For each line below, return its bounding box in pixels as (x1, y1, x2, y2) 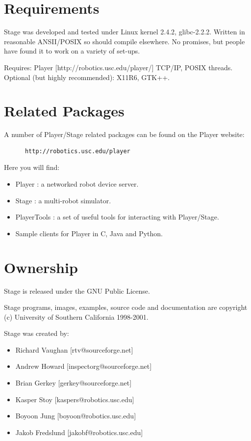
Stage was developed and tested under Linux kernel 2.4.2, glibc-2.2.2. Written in (4, 27, 245, 37)
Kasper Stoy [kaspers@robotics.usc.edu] (15, 394, 134, 404)
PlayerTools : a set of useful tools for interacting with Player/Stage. (15, 212, 219, 222)
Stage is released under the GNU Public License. (4, 285, 150, 296)
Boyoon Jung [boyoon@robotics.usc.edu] (15, 411, 136, 421)
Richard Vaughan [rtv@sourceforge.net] (15, 344, 133, 355)
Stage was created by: (4, 328, 69, 338)
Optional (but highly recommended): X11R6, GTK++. (4, 72, 170, 82)
